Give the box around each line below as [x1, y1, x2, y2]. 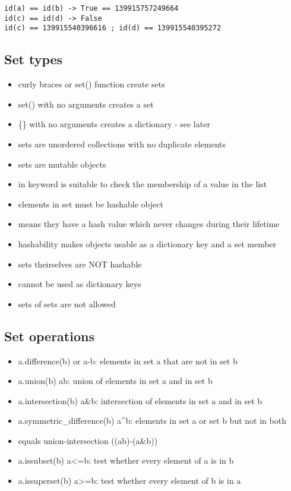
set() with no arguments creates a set [18, 97, 154, 110]
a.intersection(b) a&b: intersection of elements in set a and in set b [18, 394, 262, 407]
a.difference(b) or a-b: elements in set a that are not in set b [18, 354, 238, 367]
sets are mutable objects [18, 158, 106, 170]
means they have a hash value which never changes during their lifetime [18, 218, 280, 230]
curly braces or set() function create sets [18, 78, 165, 90]
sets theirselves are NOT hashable [18, 257, 142, 270]
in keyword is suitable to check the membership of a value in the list [18, 178, 267, 190]
